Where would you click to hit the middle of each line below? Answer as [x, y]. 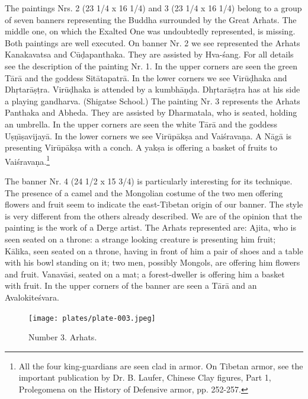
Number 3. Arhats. [63, 337]
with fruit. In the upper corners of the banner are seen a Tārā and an [131, 285]
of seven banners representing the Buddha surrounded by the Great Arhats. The [151, 19]
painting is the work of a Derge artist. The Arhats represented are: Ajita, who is [150, 227]
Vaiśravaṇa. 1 [27, 160]
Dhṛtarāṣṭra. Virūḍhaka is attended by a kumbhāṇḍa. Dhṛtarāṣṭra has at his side [153, 89]
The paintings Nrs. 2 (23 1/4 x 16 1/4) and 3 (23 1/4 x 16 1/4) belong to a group [153, 8]
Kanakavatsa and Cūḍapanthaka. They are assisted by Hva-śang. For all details [149, 54]
